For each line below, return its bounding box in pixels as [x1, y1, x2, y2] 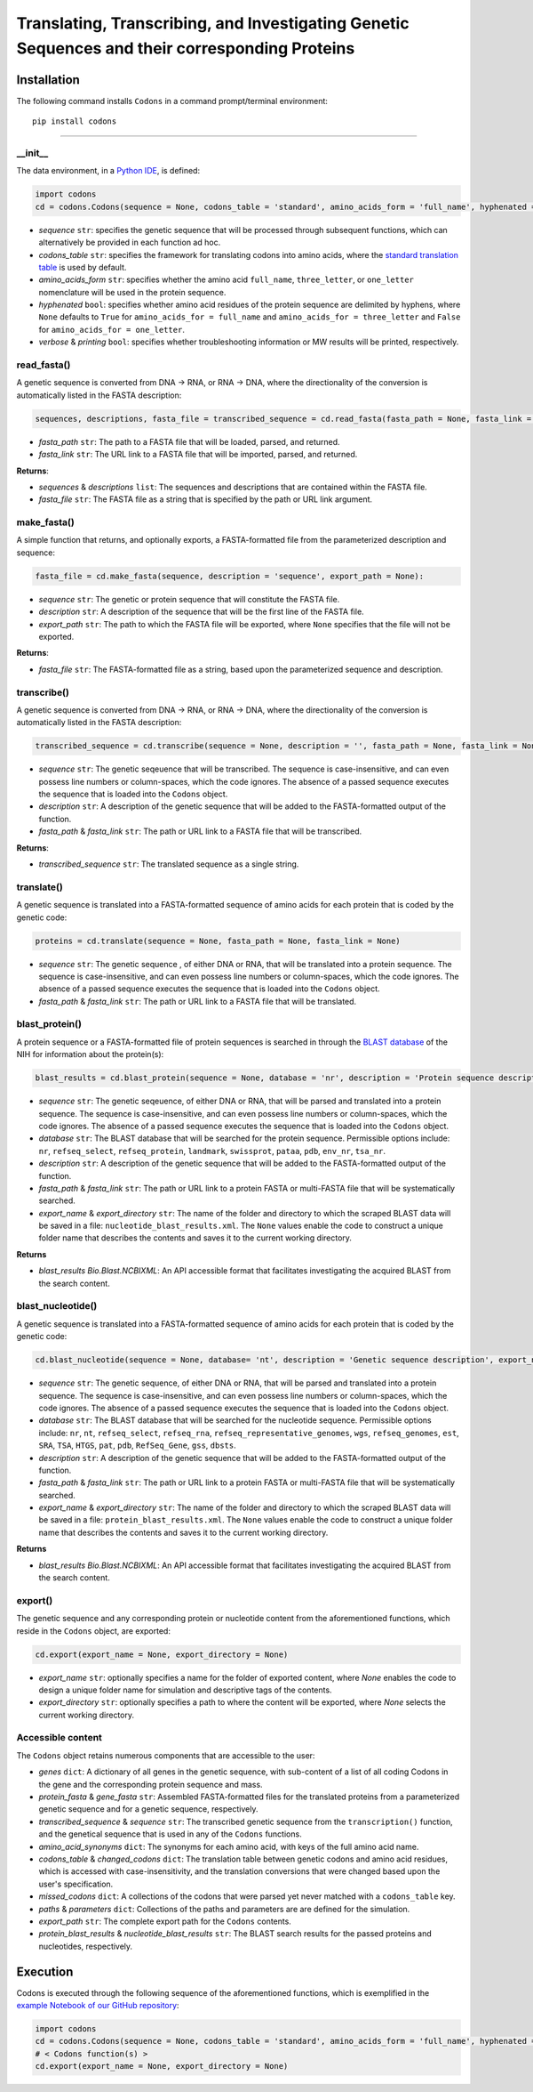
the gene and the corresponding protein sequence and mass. [38, 1779, 263, 1789]
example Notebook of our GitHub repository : [16, 1999, 179, 2010]
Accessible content [16, 1732, 102, 1744]
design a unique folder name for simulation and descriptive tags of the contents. [38, 1684, 332, 1695]
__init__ [16, 147, 49, 159]
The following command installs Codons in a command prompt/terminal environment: [16, 95, 329, 106]
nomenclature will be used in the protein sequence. [38, 287, 227, 297]
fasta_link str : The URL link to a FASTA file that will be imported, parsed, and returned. [38, 449, 358, 460]
